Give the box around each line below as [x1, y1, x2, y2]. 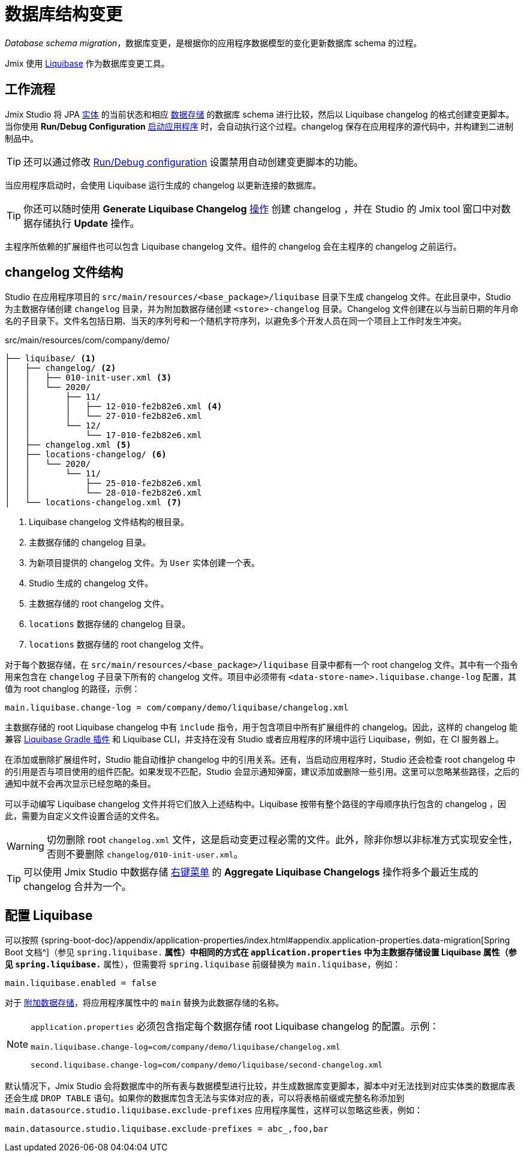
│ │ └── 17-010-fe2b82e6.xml [5, 430, 202, 440]
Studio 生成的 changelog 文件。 [29, 578, 153, 589]
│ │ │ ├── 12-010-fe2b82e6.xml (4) [5, 401, 222, 412]
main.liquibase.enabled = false [5, 978, 156, 988]
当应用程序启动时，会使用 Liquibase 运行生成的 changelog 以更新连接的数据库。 [5, 179, 321, 190]
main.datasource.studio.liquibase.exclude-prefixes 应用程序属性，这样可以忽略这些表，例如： [5, 1105, 423, 1116]
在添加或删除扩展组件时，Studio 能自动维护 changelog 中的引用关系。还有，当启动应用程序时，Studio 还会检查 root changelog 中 [5, 754, 516, 765]
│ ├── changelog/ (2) [5, 363, 116, 373]
